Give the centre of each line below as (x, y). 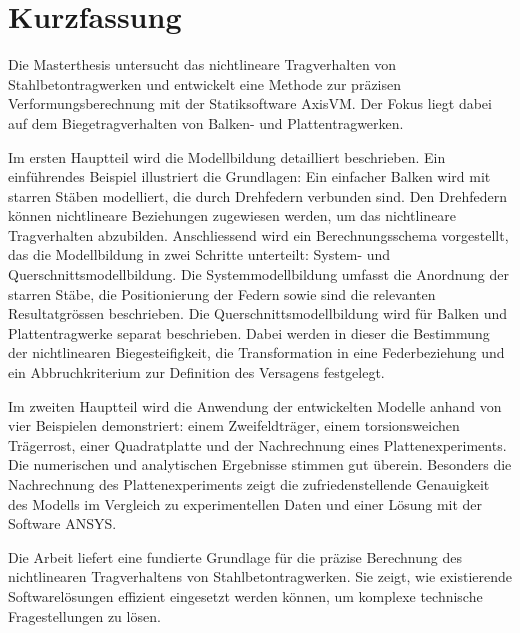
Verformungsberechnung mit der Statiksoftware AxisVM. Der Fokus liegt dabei (250, 103)
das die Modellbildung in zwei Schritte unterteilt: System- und (199, 254)
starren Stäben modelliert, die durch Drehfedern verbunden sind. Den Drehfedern (257, 195)
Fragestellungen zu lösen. (84, 615)
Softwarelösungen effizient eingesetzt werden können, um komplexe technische (245, 595)
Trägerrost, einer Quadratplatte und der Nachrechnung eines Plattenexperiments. (257, 444)
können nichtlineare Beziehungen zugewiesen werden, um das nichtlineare (232, 215)
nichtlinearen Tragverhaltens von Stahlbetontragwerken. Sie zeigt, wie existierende (260, 576)
